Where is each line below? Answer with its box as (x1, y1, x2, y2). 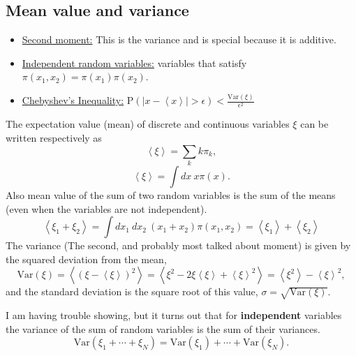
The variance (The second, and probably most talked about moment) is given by (6, 238, 351, 253)
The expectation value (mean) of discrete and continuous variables (6, 117, 290, 131)
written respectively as (6, 131, 102, 145)
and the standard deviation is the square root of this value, (6, 284, 258, 299)
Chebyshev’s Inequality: (22, 93, 124, 107)
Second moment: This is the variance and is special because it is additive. (22, 32, 336, 47)
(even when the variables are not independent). (6, 201, 207, 216)
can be (300, 117, 329, 131)
